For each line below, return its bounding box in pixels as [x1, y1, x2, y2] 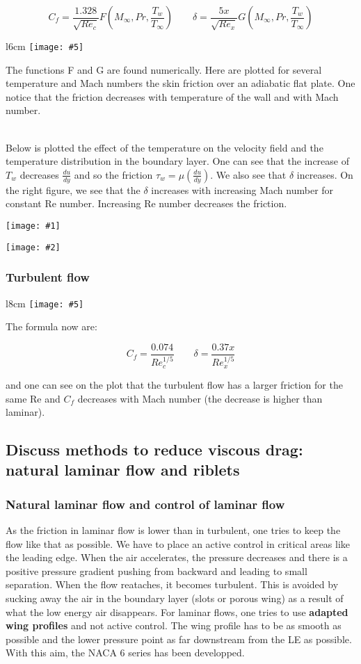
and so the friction [74, 167, 153, 181]
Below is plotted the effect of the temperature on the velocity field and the [6, 140, 323, 154]
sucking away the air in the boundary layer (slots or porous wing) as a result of [6, 591, 344, 606]
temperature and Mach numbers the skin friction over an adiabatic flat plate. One [6, 76, 355, 90]
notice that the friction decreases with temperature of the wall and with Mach [6, 89, 339, 104]
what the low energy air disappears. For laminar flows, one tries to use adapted [6, 604, 348, 619]
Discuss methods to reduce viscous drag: [6, 439, 303, 460]
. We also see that [210, 167, 287, 181]
